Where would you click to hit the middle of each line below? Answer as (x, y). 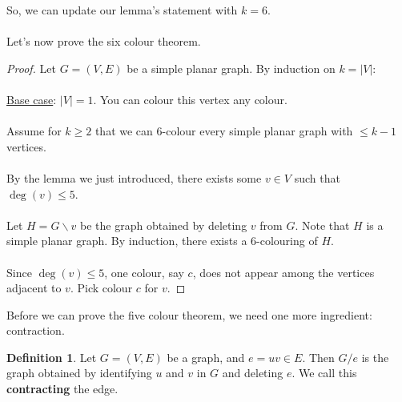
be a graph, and (206, 357)
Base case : (32, 99)
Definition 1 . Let (52, 357)
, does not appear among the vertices (283, 272)
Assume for (34, 131)
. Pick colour (101, 288)
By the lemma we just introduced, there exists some (134, 177)
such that (317, 177)
